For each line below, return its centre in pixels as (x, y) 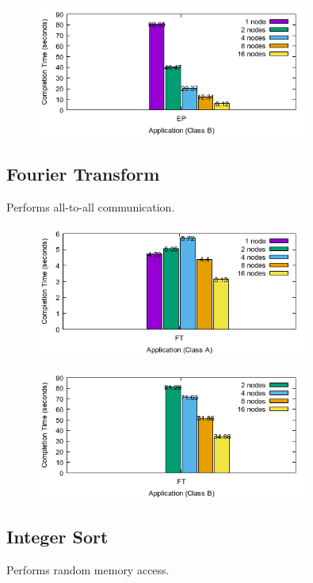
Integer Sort (57, 537)
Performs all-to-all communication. (91, 206)
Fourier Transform (83, 173)
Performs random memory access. (88, 570)
